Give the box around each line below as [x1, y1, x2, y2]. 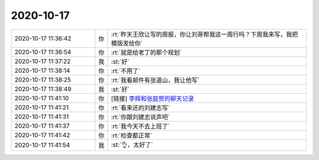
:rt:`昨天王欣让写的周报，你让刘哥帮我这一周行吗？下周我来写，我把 [110, 30, 298, 38]
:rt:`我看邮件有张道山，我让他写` [110, 76, 200, 84]
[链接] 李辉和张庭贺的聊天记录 [110, 94, 194, 103]
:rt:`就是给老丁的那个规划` [110, 48, 183, 56]
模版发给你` [110, 39, 143, 47]
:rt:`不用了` [110, 67, 141, 75]
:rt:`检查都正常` [110, 131, 153, 139]
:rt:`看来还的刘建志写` [110, 103, 171, 112]
